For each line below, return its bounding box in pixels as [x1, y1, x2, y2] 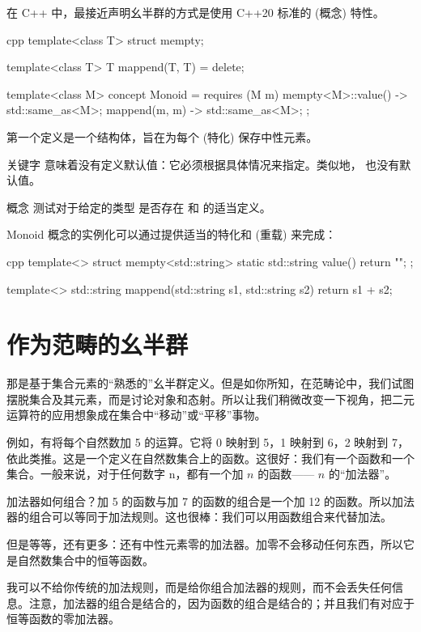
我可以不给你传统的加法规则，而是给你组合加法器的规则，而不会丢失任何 [6, 579, 392, 596]
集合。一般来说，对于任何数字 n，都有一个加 [6, 465, 244, 482]
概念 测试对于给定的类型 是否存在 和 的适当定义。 [6, 198, 271, 215]
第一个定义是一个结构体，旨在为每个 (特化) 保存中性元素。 [6, 128, 318, 145]
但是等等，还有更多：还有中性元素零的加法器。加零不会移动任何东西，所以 [6, 536, 403, 552]
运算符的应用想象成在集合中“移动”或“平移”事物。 [6, 406, 266, 423]
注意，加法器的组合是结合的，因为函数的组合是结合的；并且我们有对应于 [28, 594, 415, 611]
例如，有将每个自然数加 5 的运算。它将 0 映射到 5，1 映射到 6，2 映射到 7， [6, 434, 409, 451]
